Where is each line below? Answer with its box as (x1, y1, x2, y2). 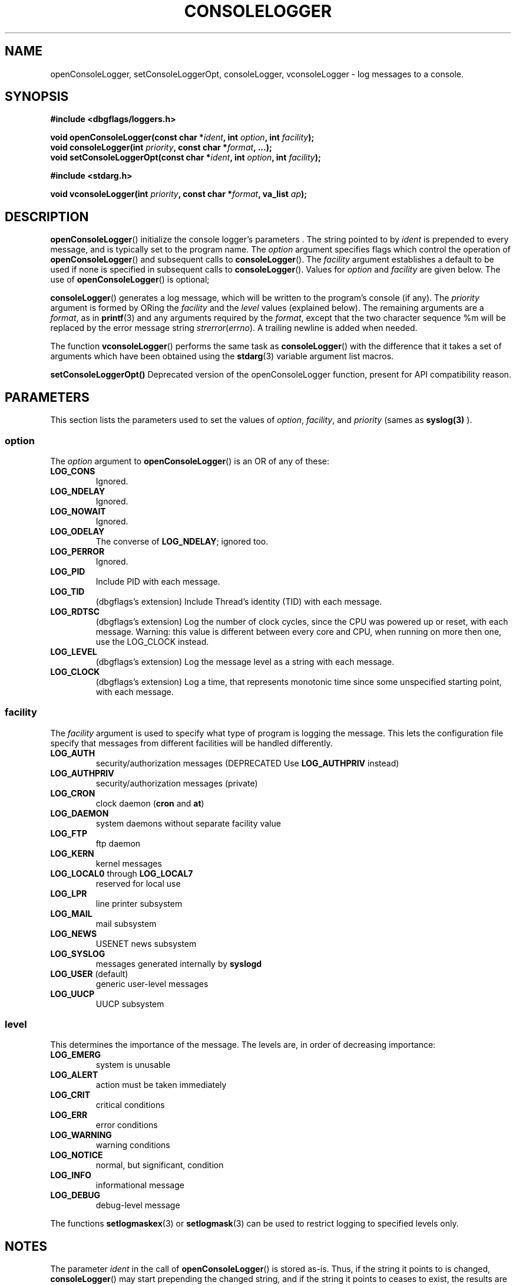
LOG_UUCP (50, 988, 95, 999)
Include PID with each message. (95, 576, 220, 586)
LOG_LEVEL (50, 646, 97, 657)
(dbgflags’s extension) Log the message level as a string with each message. (95, 656, 395, 667)
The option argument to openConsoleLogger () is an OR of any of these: (50, 455, 330, 466)
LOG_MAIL (50, 908, 92, 919)
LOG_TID (50, 586, 85, 596)
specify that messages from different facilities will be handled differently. (50, 737, 333, 748)
